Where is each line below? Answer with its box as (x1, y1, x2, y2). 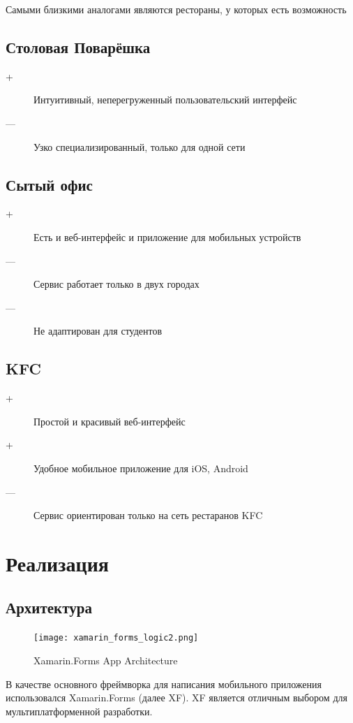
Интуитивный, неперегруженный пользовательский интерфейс (33, 92, 297, 107)
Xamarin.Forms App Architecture (33, 652, 178, 667)
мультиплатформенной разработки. (6, 703, 153, 718)
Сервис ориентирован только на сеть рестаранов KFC (33, 508, 263, 523)
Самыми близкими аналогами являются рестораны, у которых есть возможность (6, 2, 347, 16)
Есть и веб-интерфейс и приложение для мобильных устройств (33, 229, 301, 244)
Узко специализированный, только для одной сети (33, 139, 246, 154)
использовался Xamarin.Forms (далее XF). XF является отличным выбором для (6, 690, 347, 705)
